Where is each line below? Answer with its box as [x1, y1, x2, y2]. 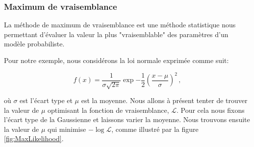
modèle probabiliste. [4, 39, 65, 49]
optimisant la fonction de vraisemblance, [47, 105, 169, 115]
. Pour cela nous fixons [176, 105, 245, 115]
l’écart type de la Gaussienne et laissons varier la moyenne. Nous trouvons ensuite [4, 114, 250, 125]
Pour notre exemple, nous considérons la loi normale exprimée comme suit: [4, 55, 229, 65]
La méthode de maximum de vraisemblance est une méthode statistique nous [4, 20, 236, 30]
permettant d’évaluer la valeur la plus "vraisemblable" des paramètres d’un [4, 29, 229, 39]
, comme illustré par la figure [111, 124, 199, 134]
